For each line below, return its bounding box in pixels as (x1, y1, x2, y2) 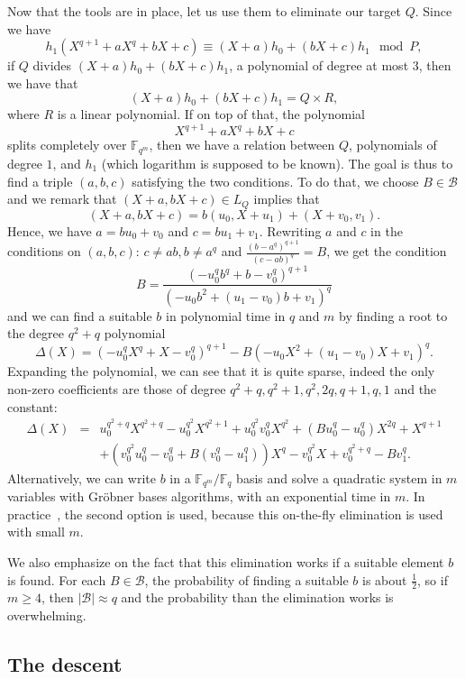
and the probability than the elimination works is (121, 588, 394, 607)
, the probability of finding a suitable (144, 570, 349, 589)
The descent (7, 649, 123, 677)
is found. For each (7, 570, 106, 589)
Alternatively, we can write (7, 468, 156, 487)
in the (370, 221, 403, 240)
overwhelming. (7, 605, 87, 624)
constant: (7, 397, 58, 416)
